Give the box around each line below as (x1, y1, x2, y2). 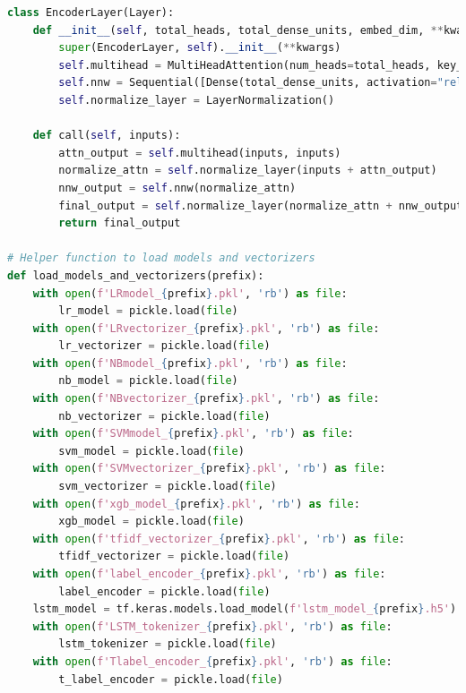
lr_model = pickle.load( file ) (58, 304, 238, 318)
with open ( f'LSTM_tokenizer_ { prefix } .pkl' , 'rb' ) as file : (32, 620, 393, 633)
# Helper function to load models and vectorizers (7, 252, 315, 265)
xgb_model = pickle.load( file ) (58, 515, 245, 528)
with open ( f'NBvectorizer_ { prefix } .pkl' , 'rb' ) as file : (32, 392, 380, 406)
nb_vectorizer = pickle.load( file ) (58, 409, 271, 423)
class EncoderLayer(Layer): (7, 6, 175, 19)
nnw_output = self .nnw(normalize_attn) (58, 181, 297, 194)
